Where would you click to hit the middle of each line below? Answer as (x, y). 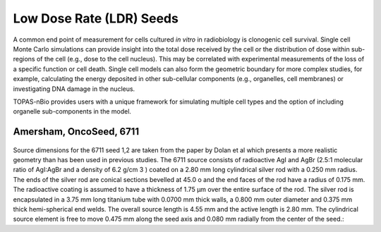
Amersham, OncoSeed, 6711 (76, 132)
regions (24, 59)
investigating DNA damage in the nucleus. (74, 89)
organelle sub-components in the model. (72, 111)
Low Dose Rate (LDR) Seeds (96, 18)
